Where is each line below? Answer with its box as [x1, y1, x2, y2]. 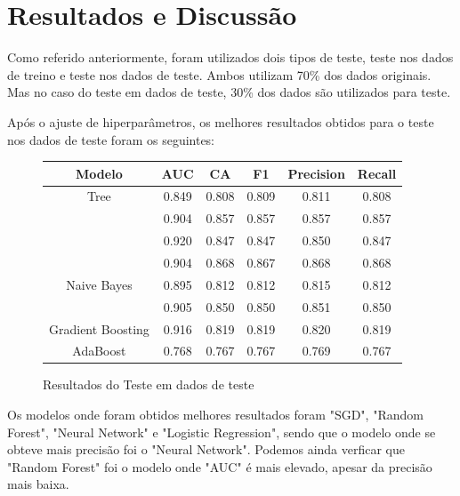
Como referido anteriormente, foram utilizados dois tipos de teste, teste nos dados [7, 48, 454, 67]
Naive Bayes [66, 275, 133, 293]
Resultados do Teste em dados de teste [43, 375, 254, 394]
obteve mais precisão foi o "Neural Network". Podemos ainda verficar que [7, 440, 406, 459]
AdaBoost [72, 341, 126, 360]
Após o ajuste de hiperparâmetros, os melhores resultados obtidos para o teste [7, 112, 434, 131]
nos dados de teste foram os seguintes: [7, 130, 215, 148]
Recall [357, 164, 397, 182]
